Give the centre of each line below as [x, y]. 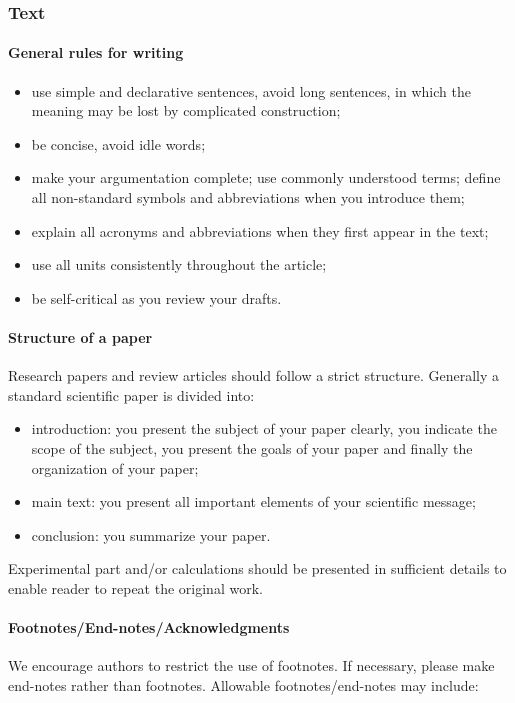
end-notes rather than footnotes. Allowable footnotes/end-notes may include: [243, 684]
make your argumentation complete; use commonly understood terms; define [266, 177]
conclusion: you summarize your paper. [151, 534]
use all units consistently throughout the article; [179, 264]
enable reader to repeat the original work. [135, 587]
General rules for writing [96, 52]
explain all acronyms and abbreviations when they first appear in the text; [260, 230]
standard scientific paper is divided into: [131, 394]
